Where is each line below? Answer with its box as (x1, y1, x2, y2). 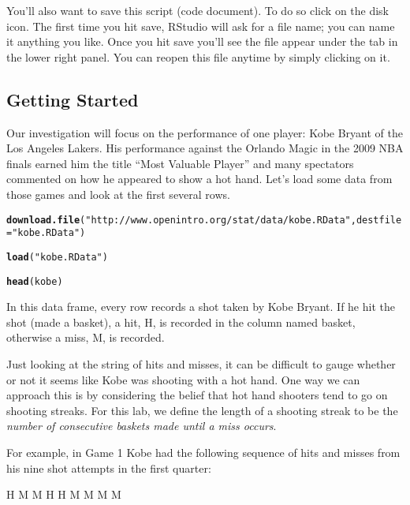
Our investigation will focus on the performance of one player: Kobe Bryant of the (6, 124, 404, 140)
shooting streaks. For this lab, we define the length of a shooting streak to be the (6, 402, 398, 418)
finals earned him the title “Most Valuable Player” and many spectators (6, 155, 354, 171)
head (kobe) (6, 275, 63, 287)
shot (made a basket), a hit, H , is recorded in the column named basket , (6, 313, 356, 330)
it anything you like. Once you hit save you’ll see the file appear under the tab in (6, 33, 398, 50)
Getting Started (6, 87, 139, 111)
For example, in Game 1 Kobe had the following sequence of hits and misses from (6, 443, 401, 460)
